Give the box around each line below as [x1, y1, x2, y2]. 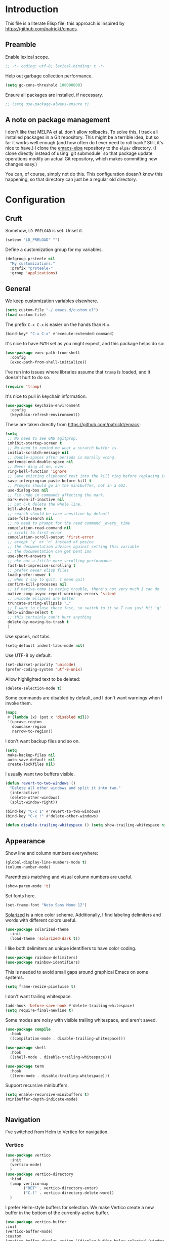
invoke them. [5, 700, 32, 707]
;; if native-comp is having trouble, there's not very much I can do [7, 587, 159, 592]
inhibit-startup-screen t [7, 440, 62, 446]
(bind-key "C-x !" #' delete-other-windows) [5, 813, 99, 818]
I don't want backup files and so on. [5, 738, 80, 744]
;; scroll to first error [7, 530, 62, 535]
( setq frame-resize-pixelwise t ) [5, 984, 76, 989]
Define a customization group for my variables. [5, 246, 103, 253]
